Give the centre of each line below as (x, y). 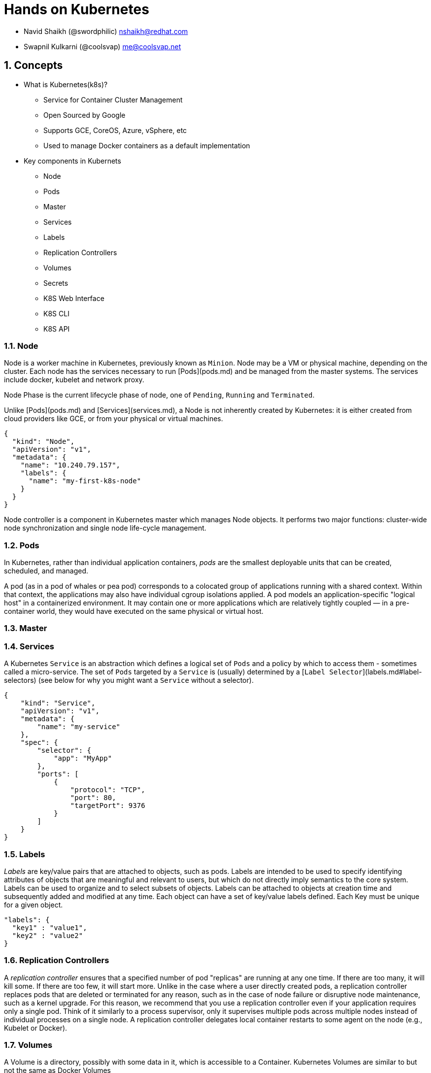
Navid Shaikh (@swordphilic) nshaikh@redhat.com (106, 31)
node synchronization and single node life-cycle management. (105, 528)
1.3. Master (26, 628)
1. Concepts (33, 66)
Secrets (56, 283)
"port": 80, (93, 798)
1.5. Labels (25, 854)
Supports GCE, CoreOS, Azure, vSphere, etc (115, 130)
